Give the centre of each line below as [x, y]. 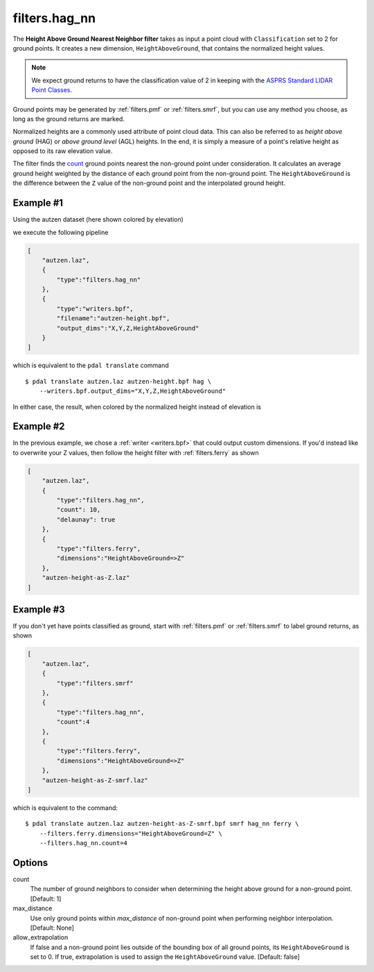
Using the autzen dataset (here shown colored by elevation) [98, 220]
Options [30, 863]
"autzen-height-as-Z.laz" [86, 578]
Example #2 [39, 426]
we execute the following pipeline [61, 232]
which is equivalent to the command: [65, 808]
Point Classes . [52, 90]
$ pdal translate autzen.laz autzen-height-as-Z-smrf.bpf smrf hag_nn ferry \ [162, 824]
